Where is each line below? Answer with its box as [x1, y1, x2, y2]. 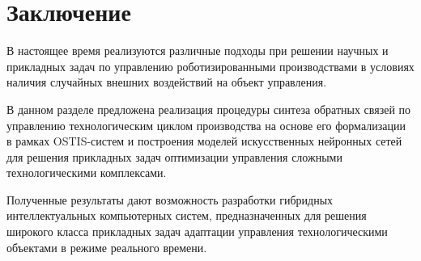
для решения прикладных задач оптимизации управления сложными [6, 148, 342, 165]
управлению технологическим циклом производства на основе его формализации [6, 116, 406, 133]
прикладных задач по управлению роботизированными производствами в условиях [6, 57, 415, 74]
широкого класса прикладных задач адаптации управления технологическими [6, 223, 388, 240]
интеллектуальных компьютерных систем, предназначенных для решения [6, 207, 367, 224]
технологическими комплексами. [6, 164, 167, 181]
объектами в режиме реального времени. [6, 238, 207, 255]
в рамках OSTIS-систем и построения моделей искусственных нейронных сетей [6, 133, 402, 149]
